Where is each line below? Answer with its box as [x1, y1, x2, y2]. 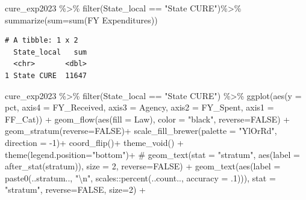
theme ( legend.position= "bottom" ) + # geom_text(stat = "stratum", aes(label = [5, 148, 300, 160]
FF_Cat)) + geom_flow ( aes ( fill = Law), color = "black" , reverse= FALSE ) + [5, 112, 290, 125]
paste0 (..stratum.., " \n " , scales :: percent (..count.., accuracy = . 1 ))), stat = [5, 171, 276, 184]
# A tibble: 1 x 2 [5, 36, 78, 45]
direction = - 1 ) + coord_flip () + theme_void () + [5, 136, 184, 148]
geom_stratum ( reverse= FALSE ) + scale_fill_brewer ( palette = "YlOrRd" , [5, 124, 277, 137]
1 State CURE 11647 [5, 71, 87, 80]
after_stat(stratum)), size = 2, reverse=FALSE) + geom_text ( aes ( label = [5, 160, 281, 172]
